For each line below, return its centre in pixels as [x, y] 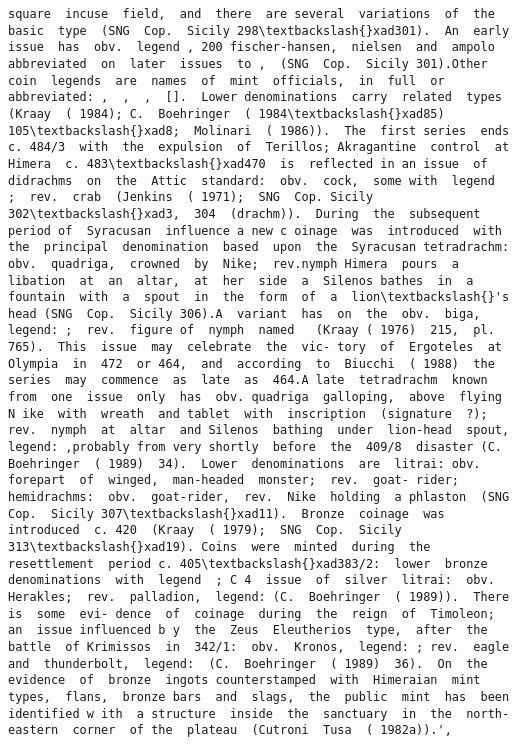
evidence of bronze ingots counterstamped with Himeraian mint [244, 680]
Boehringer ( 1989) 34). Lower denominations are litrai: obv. [244, 463]
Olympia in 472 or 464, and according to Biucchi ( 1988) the [251, 363]
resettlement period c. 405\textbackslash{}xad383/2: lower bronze [248, 563]
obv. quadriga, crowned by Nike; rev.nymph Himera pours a [234, 263]
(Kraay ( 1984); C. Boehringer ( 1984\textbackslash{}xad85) [226, 113]
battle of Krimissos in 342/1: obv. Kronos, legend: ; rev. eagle [259, 646]
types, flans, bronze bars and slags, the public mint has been [259, 696]
